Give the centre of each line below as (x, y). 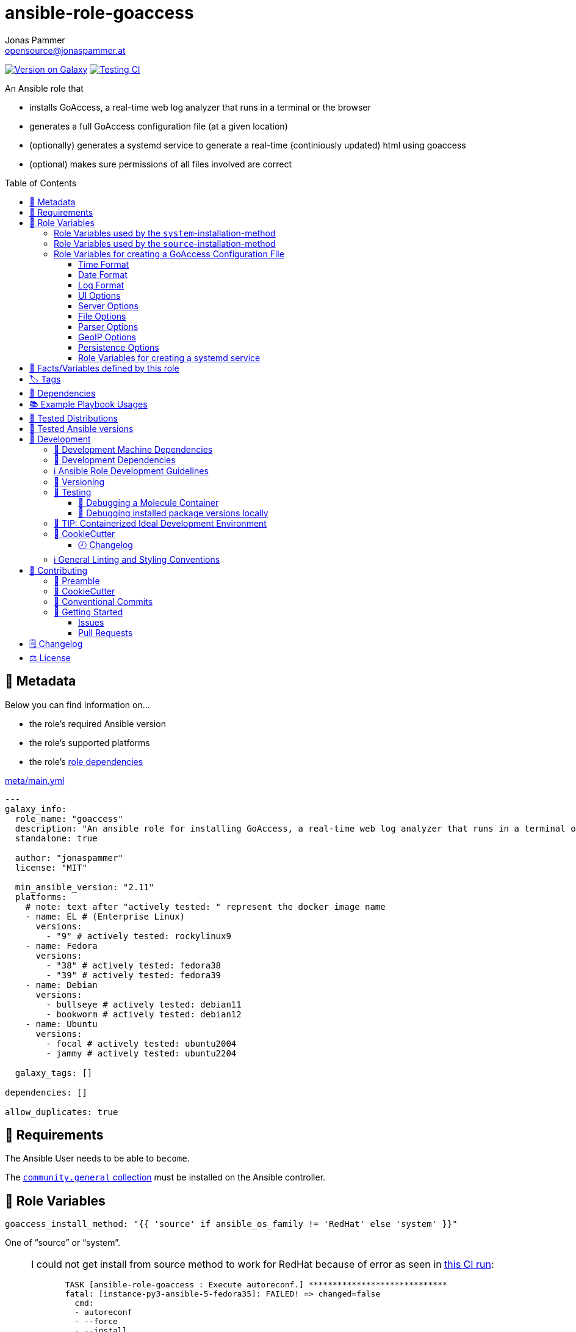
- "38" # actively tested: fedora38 (134, 965)
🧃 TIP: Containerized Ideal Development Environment (160, 523)
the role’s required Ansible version (98, 723)
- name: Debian (61, 985)
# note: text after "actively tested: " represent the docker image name (205, 906)
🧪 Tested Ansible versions (81, 428)
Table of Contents (41, 183)
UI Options (99, 295)
